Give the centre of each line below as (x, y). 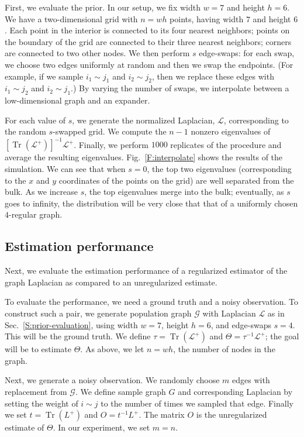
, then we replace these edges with (213, 76)
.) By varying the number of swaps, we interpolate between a (180, 88)
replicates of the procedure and (226, 144)
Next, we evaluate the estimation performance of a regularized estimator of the (146, 271)
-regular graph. (36, 214)
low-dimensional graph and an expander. (77, 100)
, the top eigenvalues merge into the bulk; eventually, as (184, 192)
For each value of (35, 120)
